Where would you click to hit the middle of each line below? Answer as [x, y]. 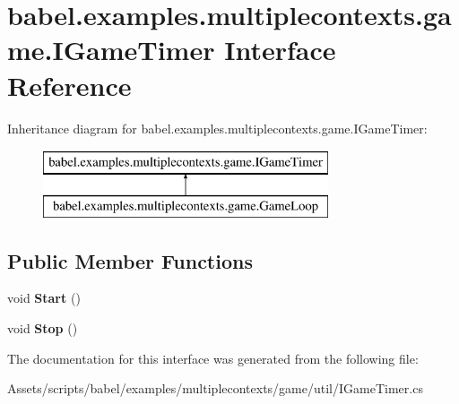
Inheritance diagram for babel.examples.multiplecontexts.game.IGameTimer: [217, 128]
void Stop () [43, 328]
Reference [69, 85]
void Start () [44, 298]
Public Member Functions [130, 260]
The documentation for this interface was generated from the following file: [213, 358]
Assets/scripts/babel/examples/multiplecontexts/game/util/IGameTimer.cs [215, 388]
